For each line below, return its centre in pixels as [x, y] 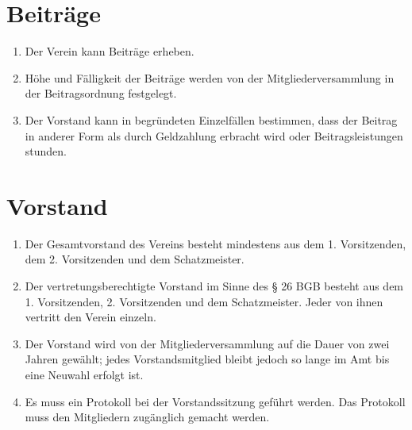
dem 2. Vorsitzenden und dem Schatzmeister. [135, 259]
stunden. [46, 151]
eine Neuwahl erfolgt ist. [84, 374]
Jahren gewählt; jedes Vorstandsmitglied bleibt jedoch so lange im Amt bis [207, 359]
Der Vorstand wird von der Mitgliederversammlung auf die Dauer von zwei [207, 343]
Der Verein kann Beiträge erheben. [110, 51]
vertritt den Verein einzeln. [90, 317]
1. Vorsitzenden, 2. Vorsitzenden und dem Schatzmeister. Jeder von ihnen [204, 301]
